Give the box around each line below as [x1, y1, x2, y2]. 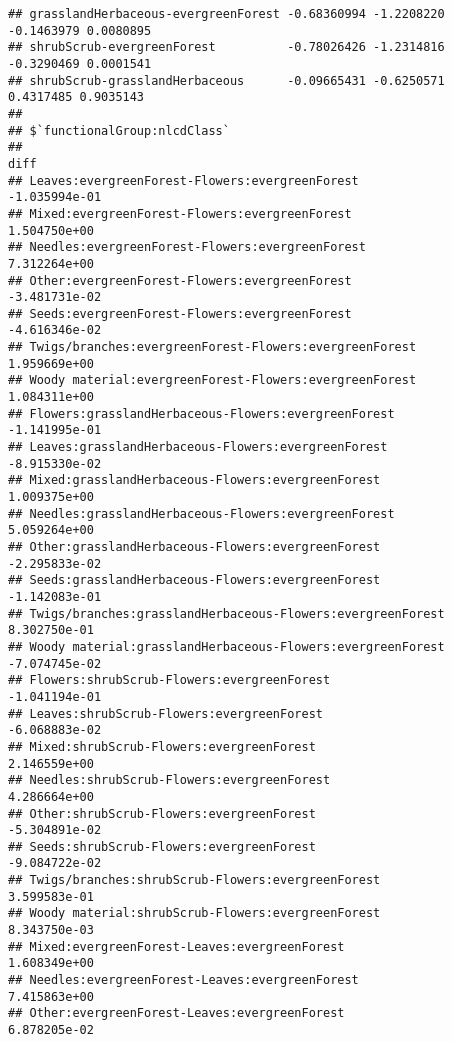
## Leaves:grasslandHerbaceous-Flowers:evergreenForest [8, 440, 388, 455]
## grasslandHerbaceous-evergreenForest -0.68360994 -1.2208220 [8, 7, 445, 21]
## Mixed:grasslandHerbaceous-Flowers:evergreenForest [8, 473, 381, 488]
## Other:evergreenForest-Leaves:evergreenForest [8, 1006, 345, 1021]
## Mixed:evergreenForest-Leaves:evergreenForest [8, 939, 345, 954]
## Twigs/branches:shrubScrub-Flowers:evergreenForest [8, 873, 381, 888]
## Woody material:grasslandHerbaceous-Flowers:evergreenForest [8, 639, 445, 654]
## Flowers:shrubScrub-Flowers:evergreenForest [8, 673, 331, 688]
